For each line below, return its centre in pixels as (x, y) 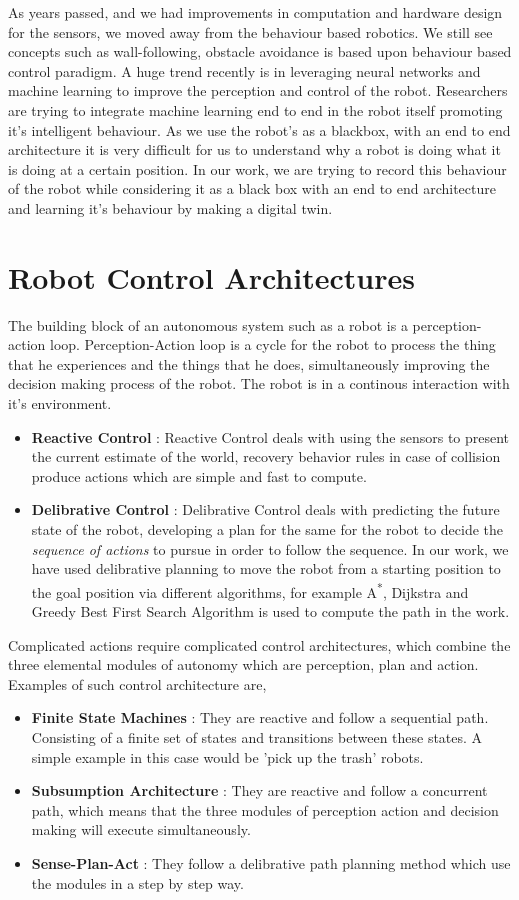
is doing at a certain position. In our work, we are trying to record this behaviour (257, 168)
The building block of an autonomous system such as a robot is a (208, 324)
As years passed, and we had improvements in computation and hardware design (255, 12)
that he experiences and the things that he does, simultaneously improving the (249, 363)
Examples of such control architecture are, (137, 683)
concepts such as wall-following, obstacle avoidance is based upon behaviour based (260, 51)
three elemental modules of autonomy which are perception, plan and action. (243, 664)
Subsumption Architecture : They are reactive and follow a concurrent (259, 790)
